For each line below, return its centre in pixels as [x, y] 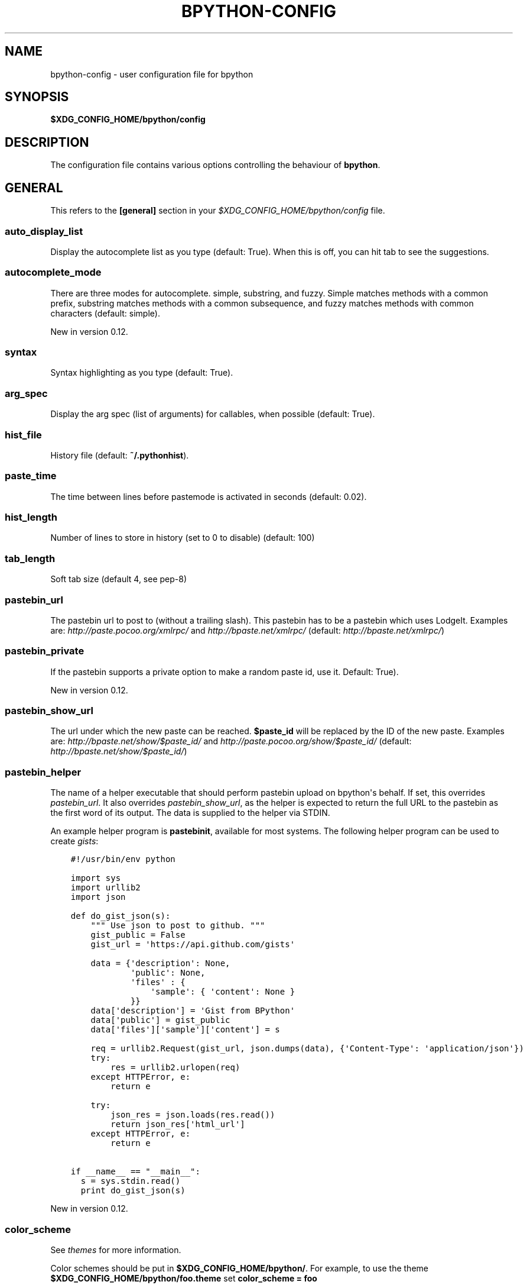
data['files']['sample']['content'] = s [185, 1030]
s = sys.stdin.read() [131, 1181]
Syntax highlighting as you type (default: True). [142, 373]
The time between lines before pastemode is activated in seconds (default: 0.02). [209, 496]
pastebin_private [45, 651]
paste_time [31, 476]
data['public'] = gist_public [160, 1020]
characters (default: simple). [105, 313]
